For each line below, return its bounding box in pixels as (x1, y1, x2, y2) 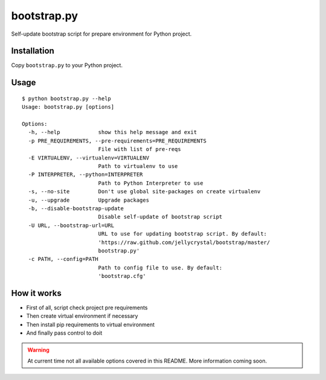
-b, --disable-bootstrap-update (28, 205, 124, 211)
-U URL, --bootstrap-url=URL (28, 222, 115, 229)
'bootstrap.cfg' (98, 272, 146, 280)
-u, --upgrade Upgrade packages (28, 196, 150, 204)
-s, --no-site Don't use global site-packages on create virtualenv (28, 188, 261, 195)
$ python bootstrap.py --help (22, 95, 112, 102)
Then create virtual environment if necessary (26, 312, 138, 320)
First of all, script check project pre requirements (26, 304, 148, 311)
